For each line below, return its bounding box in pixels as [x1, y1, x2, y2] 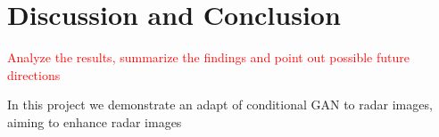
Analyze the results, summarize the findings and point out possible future [7, 48, 410, 67]
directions [7, 65, 61, 84]
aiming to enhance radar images [7, 112, 182, 131]
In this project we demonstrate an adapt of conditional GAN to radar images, [7, 95, 433, 114]
